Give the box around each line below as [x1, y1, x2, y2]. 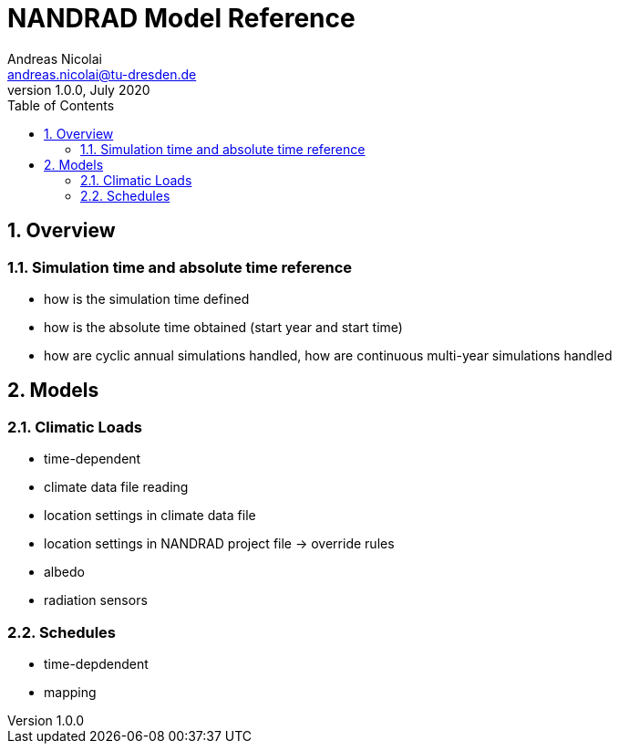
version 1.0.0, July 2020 [7, 81, 150, 98]
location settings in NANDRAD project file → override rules [44, 536, 395, 552]
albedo [44, 564, 85, 580]
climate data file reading [44, 479, 189, 495]
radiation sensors [44, 592, 148, 609]
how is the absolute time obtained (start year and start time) [44, 318, 403, 335]
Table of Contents [7, 97, 115, 113]
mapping [44, 683, 97, 700]
